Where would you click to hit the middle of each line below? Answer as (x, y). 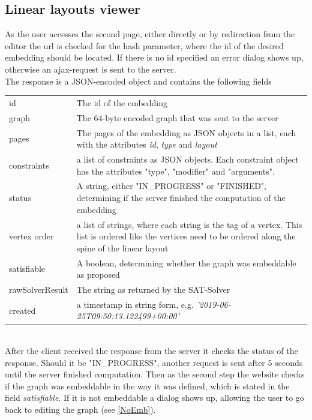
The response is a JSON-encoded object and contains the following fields (138, 81)
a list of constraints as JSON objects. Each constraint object (187, 159)
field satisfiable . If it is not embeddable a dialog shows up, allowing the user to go (154, 397)
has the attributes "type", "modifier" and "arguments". (175, 171)
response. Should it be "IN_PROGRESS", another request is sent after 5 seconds (154, 362)
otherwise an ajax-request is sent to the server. (91, 69)
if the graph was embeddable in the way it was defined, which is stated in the (147, 385)
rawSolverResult (39, 289)
